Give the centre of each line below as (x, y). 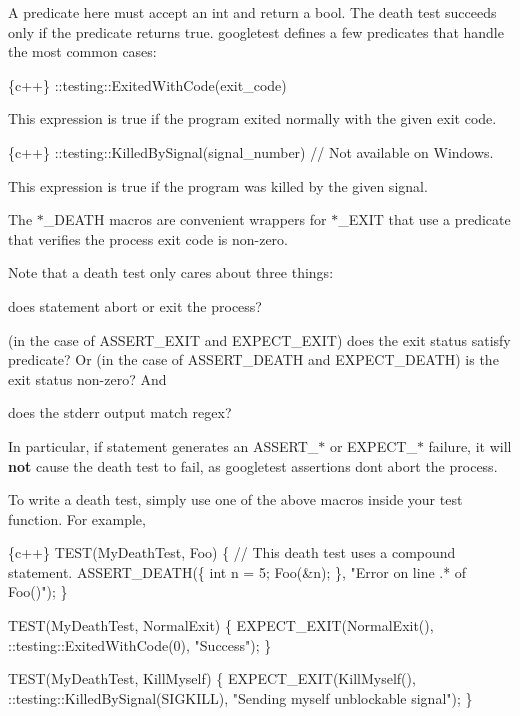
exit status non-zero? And (87, 378)
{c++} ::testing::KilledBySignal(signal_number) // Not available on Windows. (251, 151)
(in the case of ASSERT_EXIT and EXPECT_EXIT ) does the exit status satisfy (259, 339)
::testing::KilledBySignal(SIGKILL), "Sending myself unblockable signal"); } (240, 697)
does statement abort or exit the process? (135, 305)
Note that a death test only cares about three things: (171, 272)
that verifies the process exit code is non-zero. (148, 238)
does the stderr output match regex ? (120, 412)
